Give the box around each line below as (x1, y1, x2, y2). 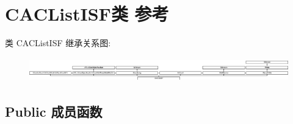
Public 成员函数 (5, 102, 103, 120)
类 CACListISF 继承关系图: (5, 36, 111, 49)
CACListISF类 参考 (5, 1, 169, 26)
